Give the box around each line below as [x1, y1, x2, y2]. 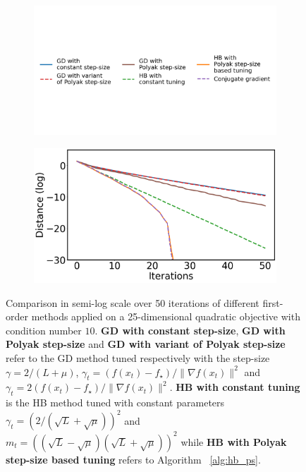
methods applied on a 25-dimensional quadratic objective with [31, 309, 300, 324]
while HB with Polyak [180, 434, 287, 449]
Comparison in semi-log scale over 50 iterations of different [6, 295, 259, 310]
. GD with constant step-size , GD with [94, 322, 286, 337]
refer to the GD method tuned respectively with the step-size [6, 350, 270, 365]
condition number [6, 322, 82, 337]
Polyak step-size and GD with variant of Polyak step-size [6, 337, 286, 351]
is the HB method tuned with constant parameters [6, 395, 225, 410]
